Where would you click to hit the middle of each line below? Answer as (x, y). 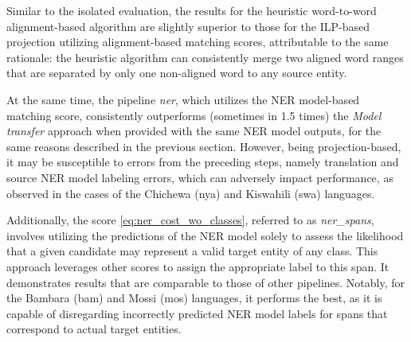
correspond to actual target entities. (94, 329)
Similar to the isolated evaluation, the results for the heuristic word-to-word (192, 10)
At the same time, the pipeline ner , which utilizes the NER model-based (183, 99)
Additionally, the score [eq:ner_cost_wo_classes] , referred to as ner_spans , (190, 220)
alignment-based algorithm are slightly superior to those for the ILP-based (188, 26)
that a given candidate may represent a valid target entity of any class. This (192, 251)
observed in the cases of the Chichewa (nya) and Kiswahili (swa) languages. (191, 193)
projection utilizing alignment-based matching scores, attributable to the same (198, 42)
